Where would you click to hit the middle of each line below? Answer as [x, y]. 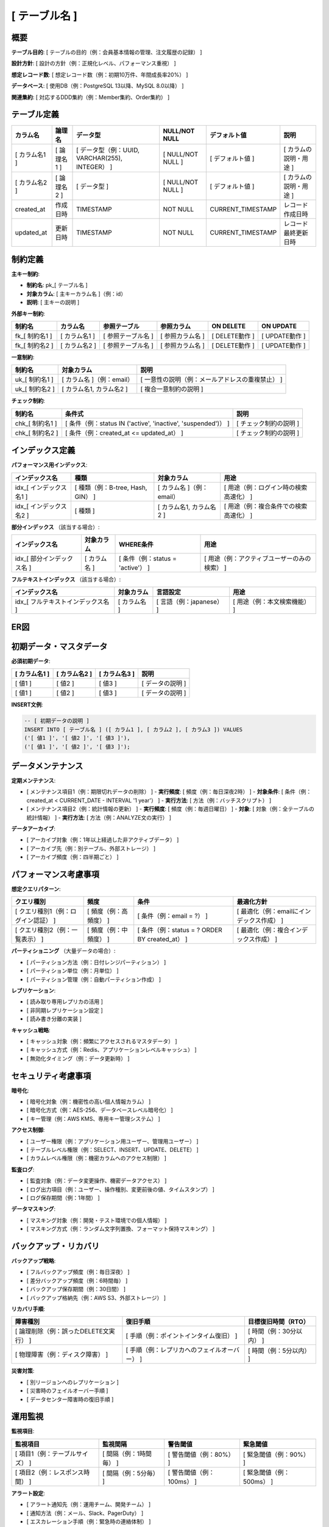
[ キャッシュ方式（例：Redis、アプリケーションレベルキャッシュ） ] [112, 1050]
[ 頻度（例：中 [108, 930]
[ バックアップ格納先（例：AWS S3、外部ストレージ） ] [96, 1297]
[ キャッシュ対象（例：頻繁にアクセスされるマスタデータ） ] [102, 1041]
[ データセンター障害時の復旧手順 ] [70, 1399]
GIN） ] [85, 497]
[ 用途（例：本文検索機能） [271, 602]
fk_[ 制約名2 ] [34, 345]
